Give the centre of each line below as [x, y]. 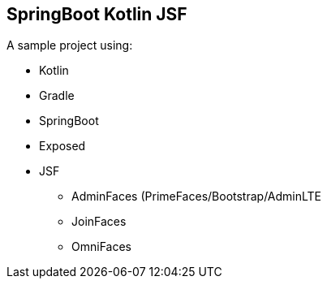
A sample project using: [70, 45]
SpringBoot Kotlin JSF [97, 14]
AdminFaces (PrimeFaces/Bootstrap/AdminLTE [197, 196]
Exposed [62, 146]
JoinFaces [99, 222]
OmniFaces [101, 247]
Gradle [57, 96]
